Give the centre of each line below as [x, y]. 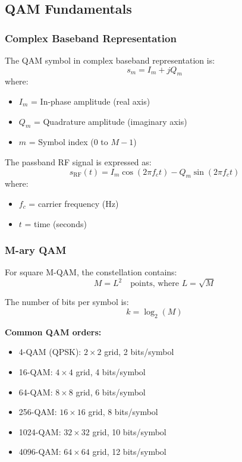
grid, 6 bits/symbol [111, 392]
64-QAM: [36, 392]
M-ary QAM [36, 250]
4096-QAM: [40, 452]
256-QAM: [38, 412]
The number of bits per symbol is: [67, 302]
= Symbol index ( [61, 142]
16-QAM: [36, 372]
